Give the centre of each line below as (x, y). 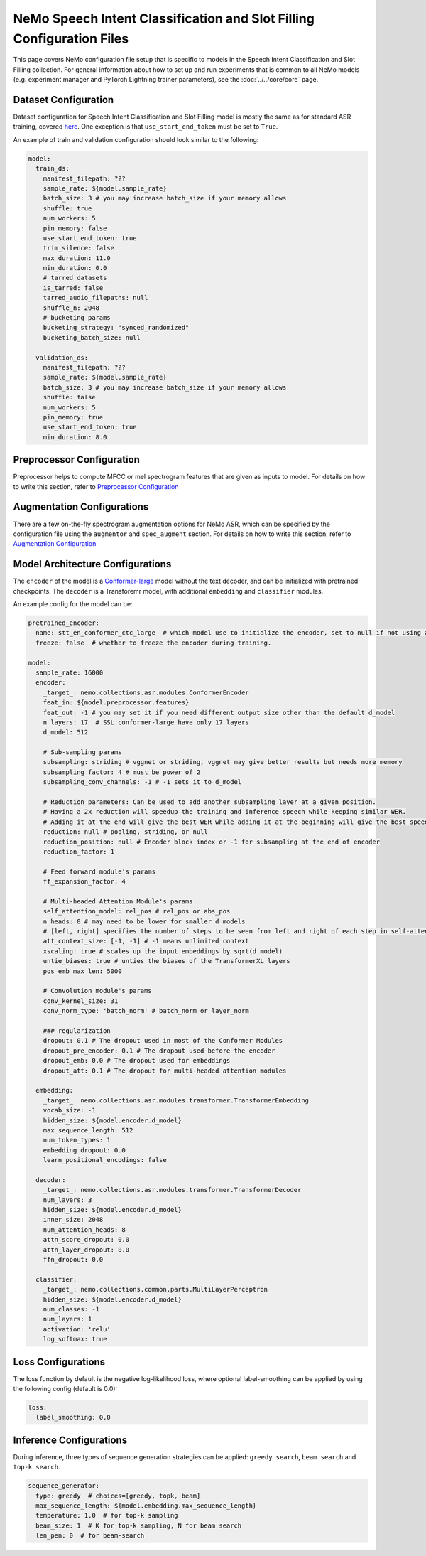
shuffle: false (69, 397)
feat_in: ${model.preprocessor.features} (116, 703)
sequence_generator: (64, 1486)
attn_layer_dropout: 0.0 (86, 1250)
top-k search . (37, 1467)
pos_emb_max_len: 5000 (82, 971)
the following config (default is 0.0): (65, 1389)
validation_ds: (62, 358)
